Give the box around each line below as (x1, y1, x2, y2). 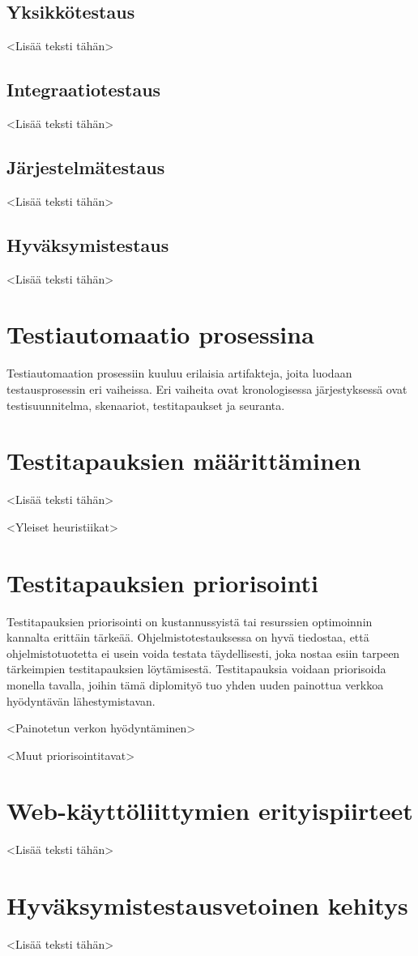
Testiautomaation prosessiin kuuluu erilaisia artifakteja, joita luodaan (6, 365, 352, 382)
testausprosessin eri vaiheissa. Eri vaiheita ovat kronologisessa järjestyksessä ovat (6, 380, 407, 397)
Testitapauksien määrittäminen (6, 444, 361, 477)
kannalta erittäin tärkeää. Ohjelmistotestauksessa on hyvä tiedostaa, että (6, 629, 369, 646)
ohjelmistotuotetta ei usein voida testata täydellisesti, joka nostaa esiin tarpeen (6, 644, 400, 661)
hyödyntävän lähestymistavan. (6, 692, 156, 709)
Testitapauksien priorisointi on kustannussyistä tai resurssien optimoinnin (6, 612, 373, 630)
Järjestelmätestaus (6, 154, 165, 179)
